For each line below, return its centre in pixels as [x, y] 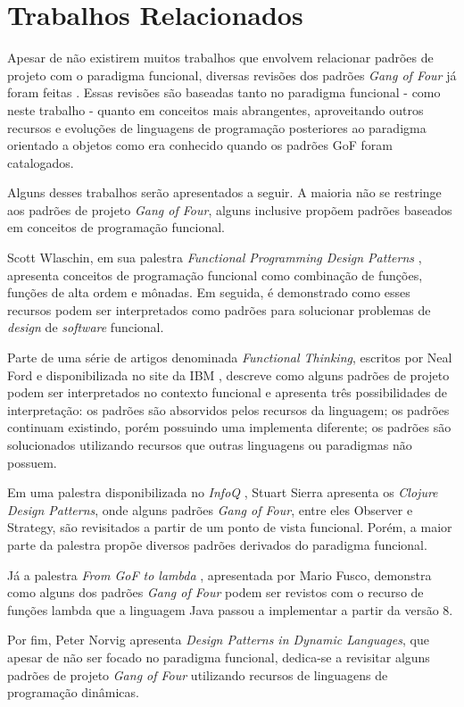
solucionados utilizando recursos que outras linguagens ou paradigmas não [210, 445]
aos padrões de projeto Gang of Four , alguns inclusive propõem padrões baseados [230, 209]
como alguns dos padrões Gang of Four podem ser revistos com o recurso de [215, 592]
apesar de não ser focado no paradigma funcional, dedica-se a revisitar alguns [219, 657]
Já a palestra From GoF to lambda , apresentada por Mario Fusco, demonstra [220, 574]
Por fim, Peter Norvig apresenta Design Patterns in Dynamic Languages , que [218, 640]
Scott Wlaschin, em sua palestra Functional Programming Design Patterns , [215, 258]
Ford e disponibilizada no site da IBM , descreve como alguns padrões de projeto [228, 374]
